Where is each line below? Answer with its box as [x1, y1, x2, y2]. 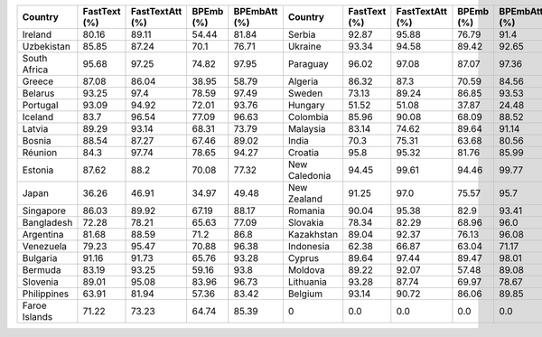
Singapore [22, 204, 67, 217]
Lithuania [287, 276, 327, 288]
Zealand [287, 192, 323, 205]
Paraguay [287, 58, 329, 70]
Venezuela [22, 240, 68, 252]
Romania [287, 204, 325, 217]
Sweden [287, 87, 323, 99]
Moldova [287, 264, 325, 276]
